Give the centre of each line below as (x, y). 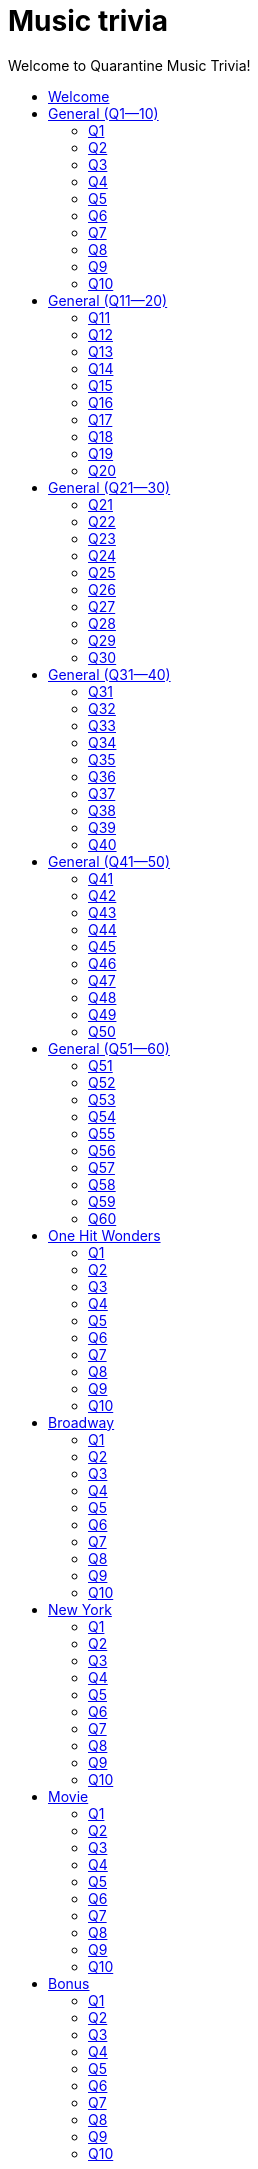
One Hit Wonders (104, 1235)
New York (80, 1609)
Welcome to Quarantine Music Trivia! (129, 65)
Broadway (81, 1422)
